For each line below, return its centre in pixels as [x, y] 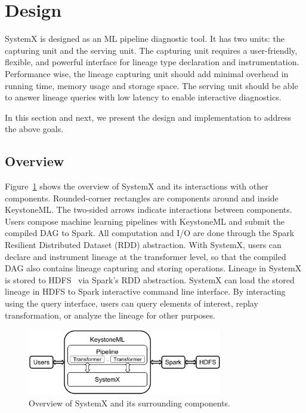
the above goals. [34, 129]
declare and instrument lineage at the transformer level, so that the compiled [146, 256]
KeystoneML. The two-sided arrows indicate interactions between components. [149, 209]
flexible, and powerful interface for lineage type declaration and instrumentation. [152, 62]
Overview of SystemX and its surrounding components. [130, 403]
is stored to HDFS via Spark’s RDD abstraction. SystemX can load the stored [150, 279]
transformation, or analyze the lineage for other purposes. [110, 315]
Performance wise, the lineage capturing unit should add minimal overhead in [147, 73]
